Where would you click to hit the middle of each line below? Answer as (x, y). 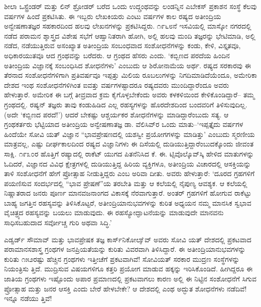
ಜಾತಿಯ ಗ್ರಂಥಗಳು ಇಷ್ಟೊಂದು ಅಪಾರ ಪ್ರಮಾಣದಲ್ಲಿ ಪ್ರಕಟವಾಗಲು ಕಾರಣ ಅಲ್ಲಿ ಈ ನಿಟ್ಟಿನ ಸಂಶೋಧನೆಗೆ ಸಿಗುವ (130, 279)
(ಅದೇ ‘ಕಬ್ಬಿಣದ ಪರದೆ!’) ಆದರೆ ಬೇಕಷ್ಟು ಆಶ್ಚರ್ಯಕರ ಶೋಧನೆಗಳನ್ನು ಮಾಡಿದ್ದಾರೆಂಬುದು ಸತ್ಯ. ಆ (116, 114)
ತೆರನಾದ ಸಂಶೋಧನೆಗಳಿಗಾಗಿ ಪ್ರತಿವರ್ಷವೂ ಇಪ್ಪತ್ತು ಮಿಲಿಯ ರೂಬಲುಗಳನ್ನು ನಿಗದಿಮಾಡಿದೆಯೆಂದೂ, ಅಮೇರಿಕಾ (130, 75)
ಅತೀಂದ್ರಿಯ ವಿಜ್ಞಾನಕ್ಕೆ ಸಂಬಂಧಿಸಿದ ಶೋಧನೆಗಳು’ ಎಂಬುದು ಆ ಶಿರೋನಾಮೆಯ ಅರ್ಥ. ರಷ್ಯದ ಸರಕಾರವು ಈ (127, 65)
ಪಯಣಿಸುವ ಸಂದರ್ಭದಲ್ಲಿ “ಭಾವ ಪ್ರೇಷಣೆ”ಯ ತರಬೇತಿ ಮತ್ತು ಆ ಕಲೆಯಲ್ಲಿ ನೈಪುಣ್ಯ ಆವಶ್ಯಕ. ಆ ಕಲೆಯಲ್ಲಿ (126, 183)
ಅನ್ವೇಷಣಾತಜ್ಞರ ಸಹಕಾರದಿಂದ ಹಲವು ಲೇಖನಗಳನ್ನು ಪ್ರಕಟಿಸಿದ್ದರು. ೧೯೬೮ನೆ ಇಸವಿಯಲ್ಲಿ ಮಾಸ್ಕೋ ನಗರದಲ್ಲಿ (128, 26)
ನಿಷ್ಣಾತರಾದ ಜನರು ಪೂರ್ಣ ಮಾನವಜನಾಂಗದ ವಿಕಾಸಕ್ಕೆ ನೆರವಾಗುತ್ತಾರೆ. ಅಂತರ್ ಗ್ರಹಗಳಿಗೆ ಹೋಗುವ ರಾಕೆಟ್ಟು (128, 193)
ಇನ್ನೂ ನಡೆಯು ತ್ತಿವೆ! (28, 298)
